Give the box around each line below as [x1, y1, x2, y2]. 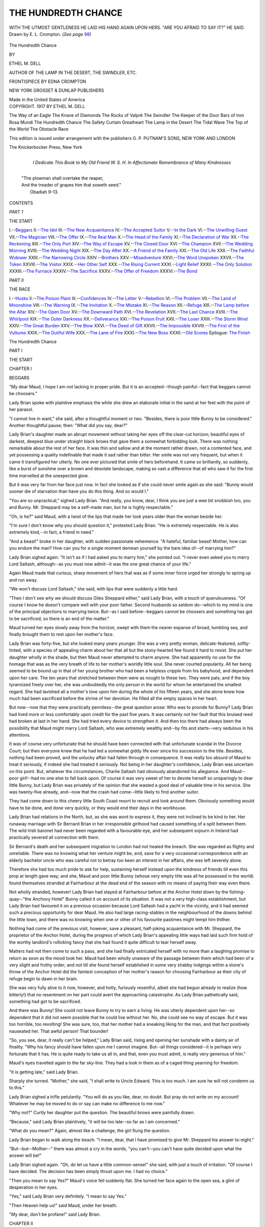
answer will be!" [9, 1152, 42, 1158]
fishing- [229, 889, 245, 895]
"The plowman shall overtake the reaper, [21, 175, 104, 181]
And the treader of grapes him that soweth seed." [21, 182, 121, 188]
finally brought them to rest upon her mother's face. [9, 631, 114, 638]
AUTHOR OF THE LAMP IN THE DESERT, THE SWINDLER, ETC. [9, 69, 137, 76]
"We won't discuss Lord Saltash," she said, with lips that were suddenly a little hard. [9, 586, 179, 592]
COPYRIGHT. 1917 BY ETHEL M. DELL [9, 104, 85, 109]
